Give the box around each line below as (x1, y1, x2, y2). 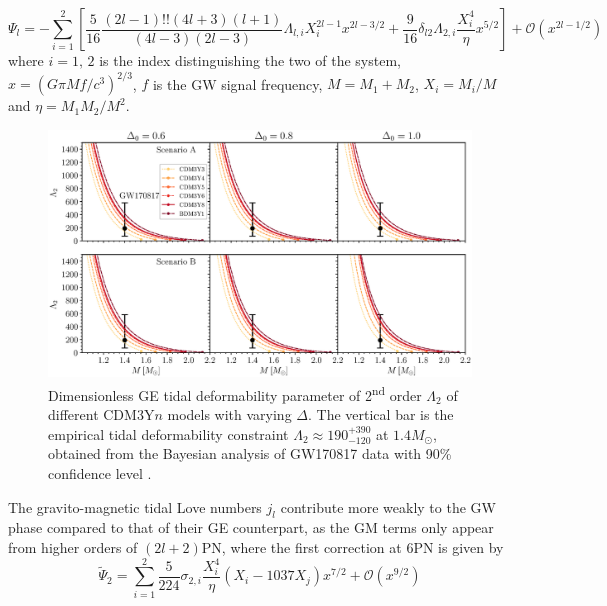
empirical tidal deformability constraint (48, 423, 289, 444)
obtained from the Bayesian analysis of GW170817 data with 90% (48, 443, 452, 464)
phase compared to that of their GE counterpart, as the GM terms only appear (8, 517, 494, 538)
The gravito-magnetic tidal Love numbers (8, 496, 262, 517)
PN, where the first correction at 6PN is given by (201, 536, 504, 557)
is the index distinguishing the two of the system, (99, 50, 401, 70)
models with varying (167, 404, 292, 425)
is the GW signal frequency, (152, 73, 323, 94)
